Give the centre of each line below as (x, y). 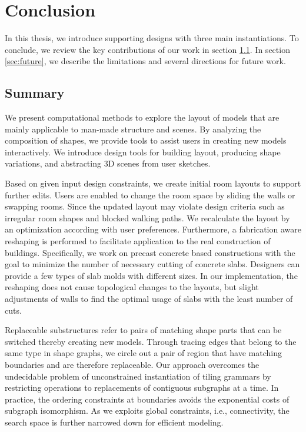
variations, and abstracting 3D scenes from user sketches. (108, 163)
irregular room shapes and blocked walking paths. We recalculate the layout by (147, 217)
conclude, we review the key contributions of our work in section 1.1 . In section (147, 49)
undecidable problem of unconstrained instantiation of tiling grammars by (138, 376)
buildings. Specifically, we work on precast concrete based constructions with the (150, 252)
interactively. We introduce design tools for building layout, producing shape (143, 152)
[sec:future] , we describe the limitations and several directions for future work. (145, 61)
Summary (35, 93)
